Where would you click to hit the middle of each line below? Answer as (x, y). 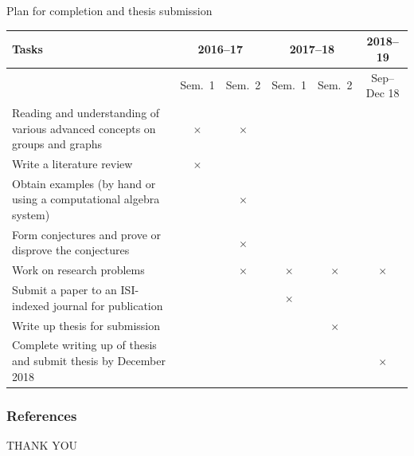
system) (31, 215)
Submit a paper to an (64, 290)
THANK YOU (42, 444)
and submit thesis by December (89, 361)
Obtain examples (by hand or (84, 183)
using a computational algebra (86, 199)
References (42, 415)
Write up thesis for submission (86, 325)
